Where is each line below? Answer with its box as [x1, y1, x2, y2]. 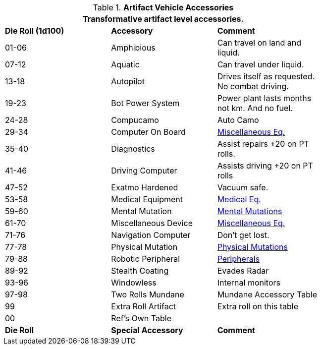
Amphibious [111, 43, 156, 53]
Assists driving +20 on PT [217, 161, 313, 171]
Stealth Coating [111, 266, 169, 276]
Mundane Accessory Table [217, 290, 318, 299]
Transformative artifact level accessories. [83, 14, 244, 24]
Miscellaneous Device [111, 218, 193, 228]
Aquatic [111, 59, 140, 69]
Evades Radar [217, 266, 269, 276]
